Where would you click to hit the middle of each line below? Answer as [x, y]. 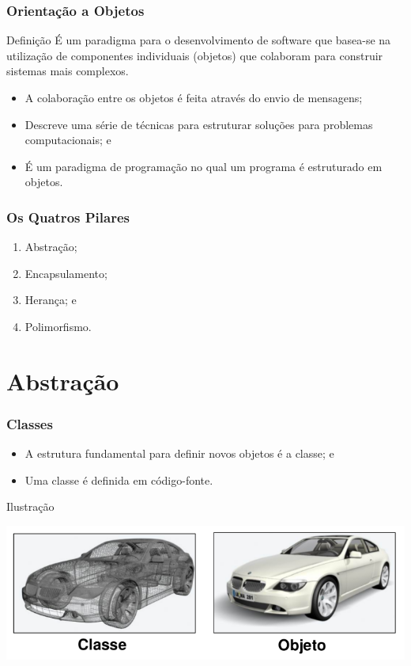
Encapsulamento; [66, 273]
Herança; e [51, 300]
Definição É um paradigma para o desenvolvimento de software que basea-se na [199, 40]
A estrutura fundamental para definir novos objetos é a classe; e [179, 453]
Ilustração [30, 506]
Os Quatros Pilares [68, 217]
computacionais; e [68, 140]
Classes [30, 423]
